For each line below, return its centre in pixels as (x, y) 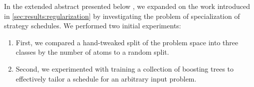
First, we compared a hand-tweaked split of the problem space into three (127, 42)
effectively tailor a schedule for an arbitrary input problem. (106, 78)
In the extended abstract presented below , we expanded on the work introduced (127, 6)
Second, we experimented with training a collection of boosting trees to (125, 68)
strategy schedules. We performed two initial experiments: (93, 26)
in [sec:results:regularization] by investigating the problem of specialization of (122, 16)
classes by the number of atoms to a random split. (92, 52)
